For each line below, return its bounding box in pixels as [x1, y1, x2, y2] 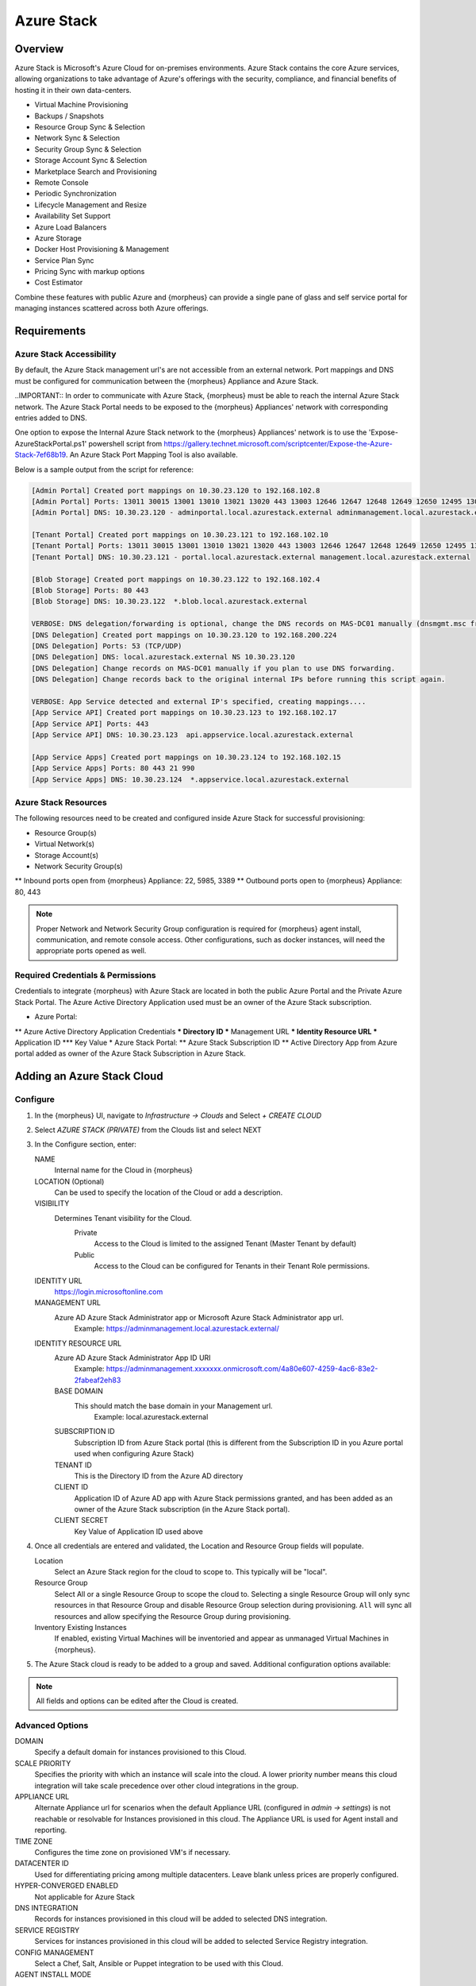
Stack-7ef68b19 [14, 450, 67, 460]
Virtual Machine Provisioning [34, 100, 129, 110]
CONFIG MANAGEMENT [14, 1947, 94, 1957]
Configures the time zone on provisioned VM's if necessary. [34, 1847, 231, 1857]
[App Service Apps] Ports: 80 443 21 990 [31, 763, 195, 773]
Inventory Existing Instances [34, 1622, 127, 1632]
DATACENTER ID [14, 1859, 69, 1868]
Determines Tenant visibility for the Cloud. [54, 1213, 192, 1223]
